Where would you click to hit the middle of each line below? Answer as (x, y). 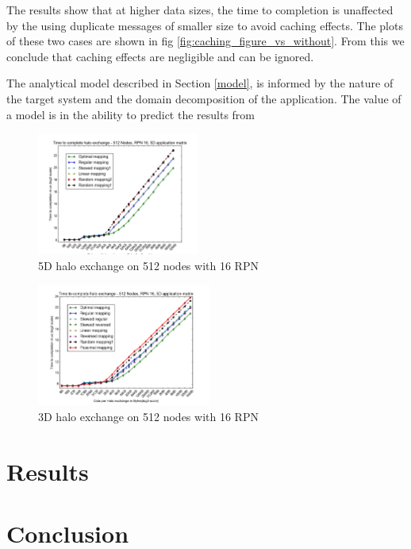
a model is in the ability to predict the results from (131, 114)
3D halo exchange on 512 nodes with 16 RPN (148, 416)
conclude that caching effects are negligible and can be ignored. (160, 56)
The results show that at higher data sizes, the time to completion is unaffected (200, 10)
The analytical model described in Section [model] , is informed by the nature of (200, 83)
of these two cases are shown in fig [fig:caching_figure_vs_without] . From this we (205, 41)
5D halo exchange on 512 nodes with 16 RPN (148, 265)
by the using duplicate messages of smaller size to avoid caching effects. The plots (205, 25)
